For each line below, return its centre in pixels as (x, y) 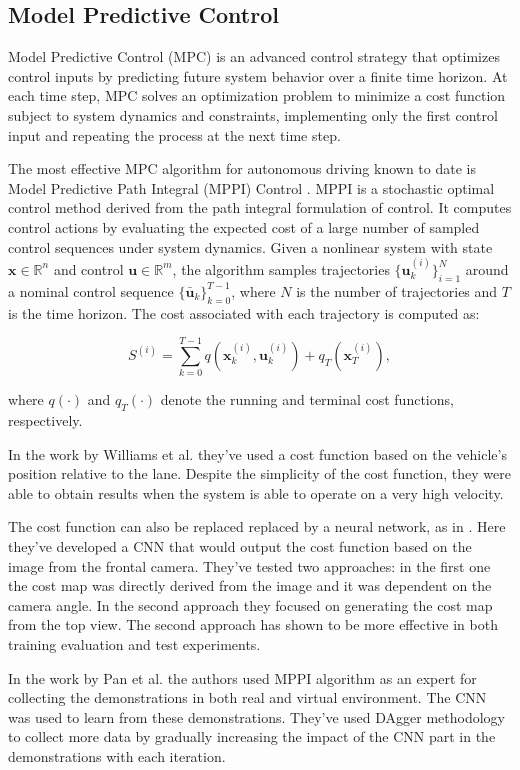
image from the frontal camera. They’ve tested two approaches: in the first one (249, 565)
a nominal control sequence (91, 290)
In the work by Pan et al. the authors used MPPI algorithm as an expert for (242, 677)
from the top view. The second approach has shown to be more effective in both (253, 624)
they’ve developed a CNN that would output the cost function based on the (240, 546)
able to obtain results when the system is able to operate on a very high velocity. (256, 492)
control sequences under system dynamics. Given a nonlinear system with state (250, 246)
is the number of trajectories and (397, 290)
